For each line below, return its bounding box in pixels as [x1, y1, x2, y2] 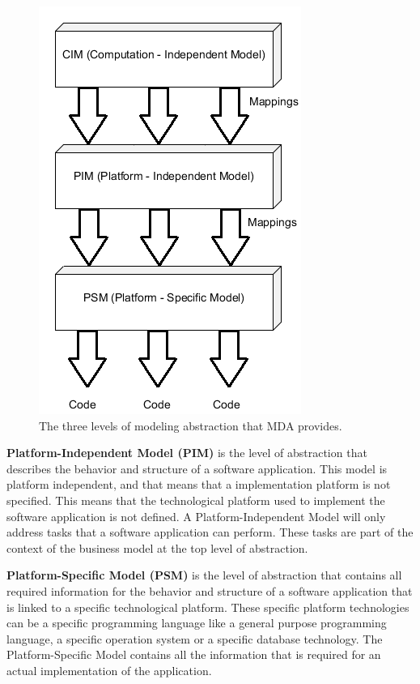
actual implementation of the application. [6, 661, 212, 678]
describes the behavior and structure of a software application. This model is [6, 460, 388, 477]
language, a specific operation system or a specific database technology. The [6, 630, 383, 647]
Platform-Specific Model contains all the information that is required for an [6, 646, 381, 663]
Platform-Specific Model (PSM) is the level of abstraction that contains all [6, 566, 402, 584]
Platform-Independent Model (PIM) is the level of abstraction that [6, 444, 367, 461]
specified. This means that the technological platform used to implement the [6, 491, 385, 508]
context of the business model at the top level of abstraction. [6, 539, 308, 556]
